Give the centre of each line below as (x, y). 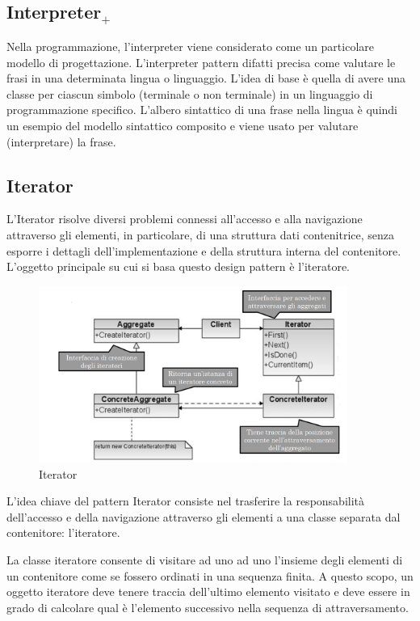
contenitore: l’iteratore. (63, 532)
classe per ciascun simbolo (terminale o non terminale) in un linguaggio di (190, 93)
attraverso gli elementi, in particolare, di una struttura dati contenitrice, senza (201, 234)
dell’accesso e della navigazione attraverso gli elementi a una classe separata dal (204, 516)
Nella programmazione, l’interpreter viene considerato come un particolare (190, 46)
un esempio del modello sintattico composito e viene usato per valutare (183, 125)
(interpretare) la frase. (61, 141)
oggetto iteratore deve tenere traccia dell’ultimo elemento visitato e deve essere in (208, 591)
